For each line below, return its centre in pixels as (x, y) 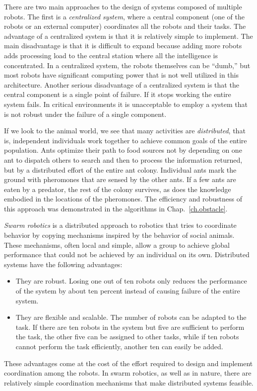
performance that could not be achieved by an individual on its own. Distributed (127, 254)
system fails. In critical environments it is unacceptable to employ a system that (126, 104)
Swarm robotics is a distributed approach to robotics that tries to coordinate (120, 225)
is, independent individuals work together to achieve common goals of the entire (126, 140)
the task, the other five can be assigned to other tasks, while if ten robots (127, 337)
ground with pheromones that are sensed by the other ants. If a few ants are (120, 179)
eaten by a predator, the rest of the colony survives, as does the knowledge (118, 189)
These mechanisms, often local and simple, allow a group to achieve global (117, 244)
